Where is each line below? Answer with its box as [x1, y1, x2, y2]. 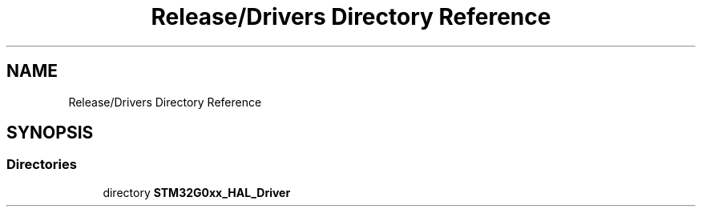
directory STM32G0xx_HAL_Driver [103, 185, 291, 199]
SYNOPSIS [6, 123, 94, 143]
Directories [6, 156, 77, 173]
